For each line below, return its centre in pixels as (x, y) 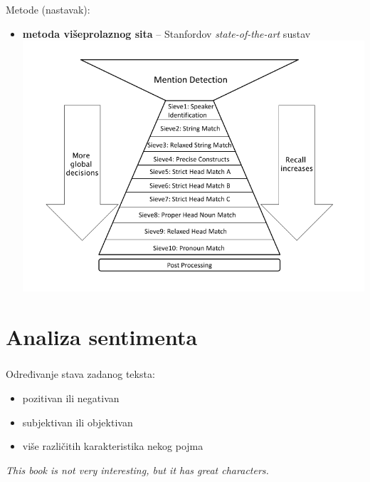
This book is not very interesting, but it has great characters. (137, 470)
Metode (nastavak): (48, 9)
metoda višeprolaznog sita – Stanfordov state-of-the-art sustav (166, 33)
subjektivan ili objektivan (78, 422)
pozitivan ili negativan (71, 398)
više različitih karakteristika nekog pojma (113, 446)
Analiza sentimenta (102, 337)
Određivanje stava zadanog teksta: (80, 374)
